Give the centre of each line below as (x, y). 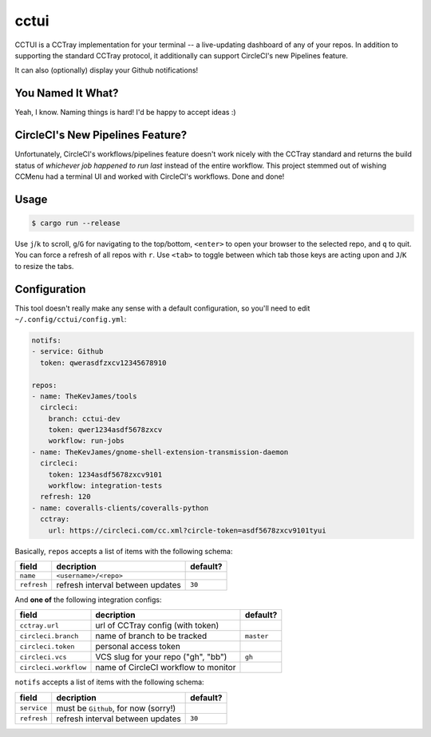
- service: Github (67, 352)
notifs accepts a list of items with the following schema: (109, 682)
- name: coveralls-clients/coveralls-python (120, 508)
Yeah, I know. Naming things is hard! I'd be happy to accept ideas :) (125, 113)
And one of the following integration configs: (89, 600)
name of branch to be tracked (151, 636)
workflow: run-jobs (87, 441)
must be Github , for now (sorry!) (116, 708)
